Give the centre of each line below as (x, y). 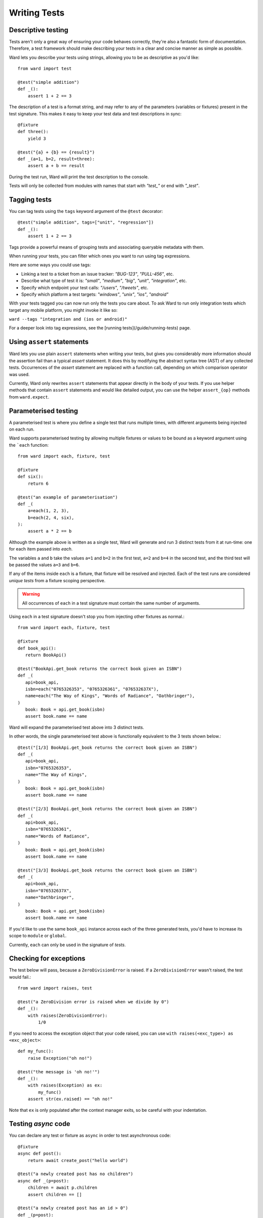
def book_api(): (37, 648)
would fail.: (20, 977)
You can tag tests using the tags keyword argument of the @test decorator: (86, 211)
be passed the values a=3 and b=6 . (44, 565)
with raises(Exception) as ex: (65, 1085)
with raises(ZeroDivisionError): (68, 1015)
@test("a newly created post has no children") (75, 1174)
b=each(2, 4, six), (51, 517)
